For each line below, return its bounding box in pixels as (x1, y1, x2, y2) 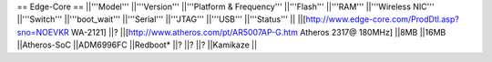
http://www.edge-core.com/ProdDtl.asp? (305, 14, 459, 25)
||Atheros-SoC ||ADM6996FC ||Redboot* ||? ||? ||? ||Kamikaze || (16, 39, 258, 50)
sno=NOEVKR (16, 26, 70, 37)
